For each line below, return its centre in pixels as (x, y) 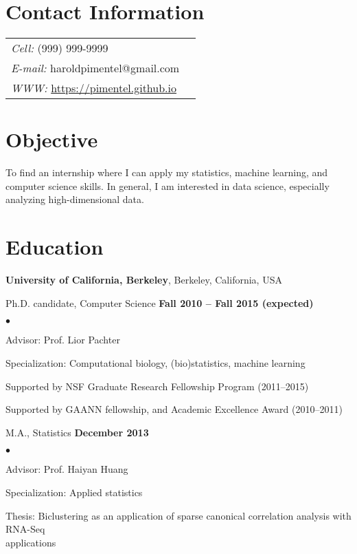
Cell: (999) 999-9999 (60, 48)
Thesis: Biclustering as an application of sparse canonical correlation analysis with (178, 515)
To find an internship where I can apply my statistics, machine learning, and (167, 172)
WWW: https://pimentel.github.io (94, 88)
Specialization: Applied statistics (74, 492)
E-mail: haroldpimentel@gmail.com (95, 68)
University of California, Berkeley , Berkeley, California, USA (144, 280)
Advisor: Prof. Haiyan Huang (67, 469)
